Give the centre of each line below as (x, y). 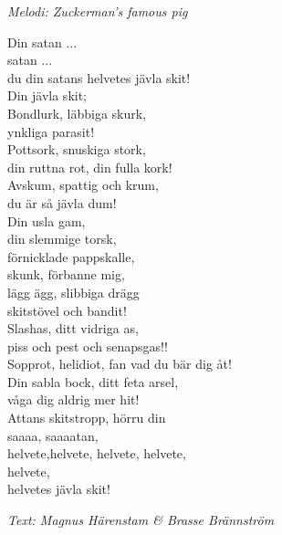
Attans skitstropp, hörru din (87, 418)
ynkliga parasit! (51, 131)
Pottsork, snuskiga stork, (77, 149)
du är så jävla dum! (62, 202)
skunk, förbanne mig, (66, 274)
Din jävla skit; (47, 95)
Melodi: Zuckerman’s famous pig (98, 11)
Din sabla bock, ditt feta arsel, (93, 381)
